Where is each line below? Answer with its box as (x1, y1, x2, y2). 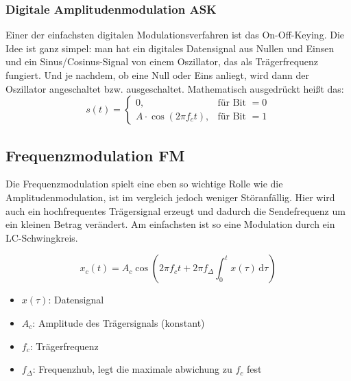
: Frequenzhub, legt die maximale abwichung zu (32, 362, 232, 376)
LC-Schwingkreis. (5, 230, 78, 244)
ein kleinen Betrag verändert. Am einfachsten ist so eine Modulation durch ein (5, 217, 335, 231)
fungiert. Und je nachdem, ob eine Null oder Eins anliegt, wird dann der (5, 68, 310, 82)
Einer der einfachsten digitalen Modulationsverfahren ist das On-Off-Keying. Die (5, 27, 345, 42)
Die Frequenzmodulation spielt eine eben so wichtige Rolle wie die (5, 176, 283, 191)
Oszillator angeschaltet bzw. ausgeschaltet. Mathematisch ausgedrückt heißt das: (5, 81, 344, 95)
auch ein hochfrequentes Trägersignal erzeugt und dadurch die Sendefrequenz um (5, 203, 346, 218)
